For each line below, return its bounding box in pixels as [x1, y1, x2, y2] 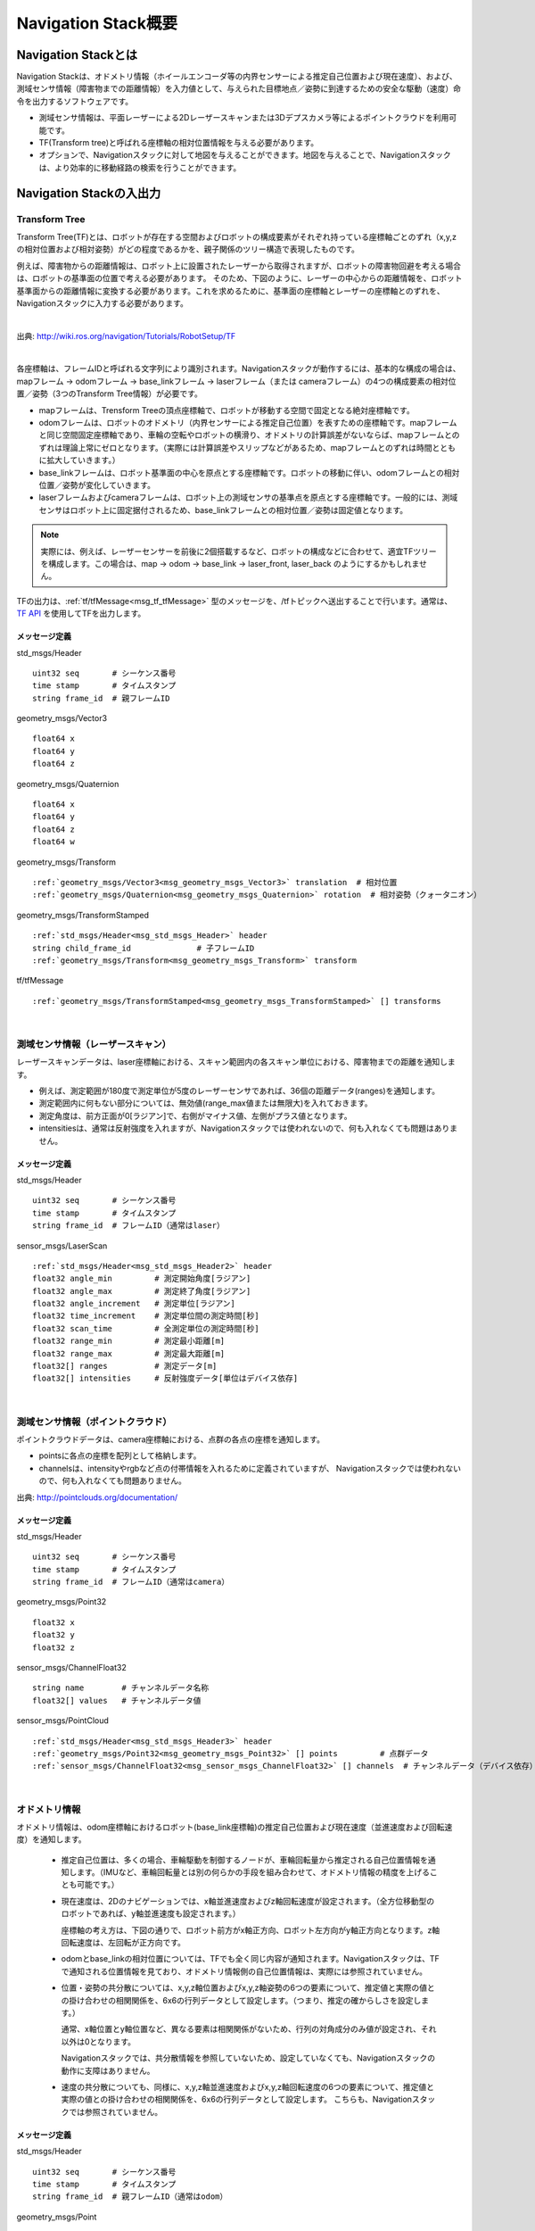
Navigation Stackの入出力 [16, 186, 161, 201]
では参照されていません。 [68, 2106, 163, 2117]
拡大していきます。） [45, 455, 120, 466]
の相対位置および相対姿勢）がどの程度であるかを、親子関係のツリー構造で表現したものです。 [16, 244, 360, 254]
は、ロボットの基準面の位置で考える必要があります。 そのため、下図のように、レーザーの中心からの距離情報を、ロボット [16, 273, 463, 284]
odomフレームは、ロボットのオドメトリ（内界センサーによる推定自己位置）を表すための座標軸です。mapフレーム [38, 418, 457, 428]
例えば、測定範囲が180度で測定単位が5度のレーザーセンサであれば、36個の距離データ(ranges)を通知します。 [38, 1085, 440, 1097]
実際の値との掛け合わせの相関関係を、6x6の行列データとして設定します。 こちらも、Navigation [61, 2094, 413, 2105]
